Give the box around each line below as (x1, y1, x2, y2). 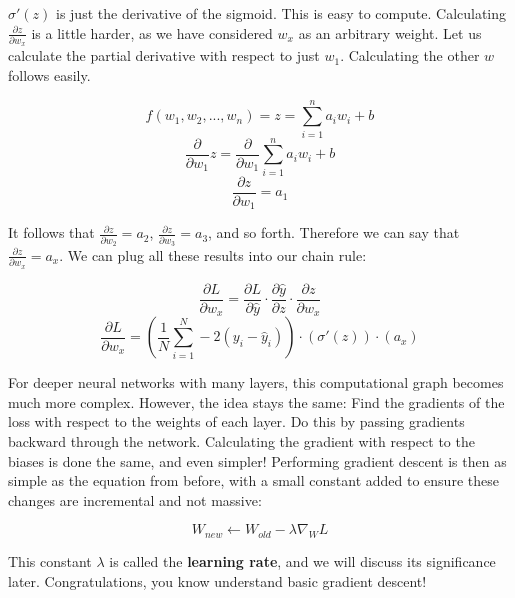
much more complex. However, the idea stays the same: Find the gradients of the (8, 391, 505, 412)
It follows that (8, 222, 95, 243)
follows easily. (8, 64, 91, 85)
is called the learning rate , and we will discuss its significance (109, 551, 496, 572)
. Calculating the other (340, 45, 480, 66)
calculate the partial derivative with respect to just (8, 45, 320, 66)
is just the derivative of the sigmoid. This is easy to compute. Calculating (56, 3, 507, 23)
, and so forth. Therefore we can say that (208, 222, 460, 243)
